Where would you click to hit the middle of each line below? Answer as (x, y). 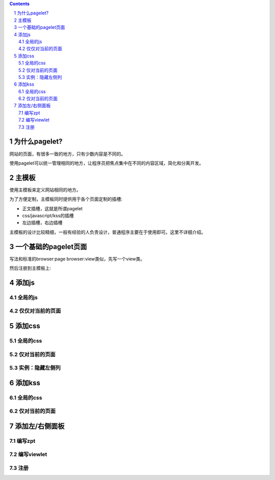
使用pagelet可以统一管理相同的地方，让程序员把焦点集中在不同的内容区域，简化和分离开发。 (106, 163)
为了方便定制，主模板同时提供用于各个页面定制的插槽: (66, 199)
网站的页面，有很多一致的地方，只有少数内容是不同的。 (67, 154)
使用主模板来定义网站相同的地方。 (45, 190)
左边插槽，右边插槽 (42, 223)
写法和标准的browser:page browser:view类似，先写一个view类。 (77, 259)
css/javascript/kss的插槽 (48, 216)
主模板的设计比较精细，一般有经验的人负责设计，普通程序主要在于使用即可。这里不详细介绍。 (107, 232)
